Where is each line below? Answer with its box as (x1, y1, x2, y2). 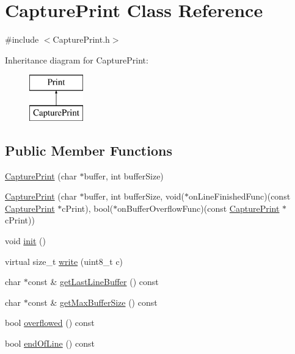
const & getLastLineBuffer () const (27, 275, 159, 288)
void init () (5, 234, 46, 247)
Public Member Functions (5, 140, 172, 159)
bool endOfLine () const (5, 337, 95, 350)
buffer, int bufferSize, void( (84, 190, 185, 203)
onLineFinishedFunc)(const (189, 190, 291, 203)
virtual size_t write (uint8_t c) (5, 255, 123, 267)
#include (5, 33, 39, 46)
